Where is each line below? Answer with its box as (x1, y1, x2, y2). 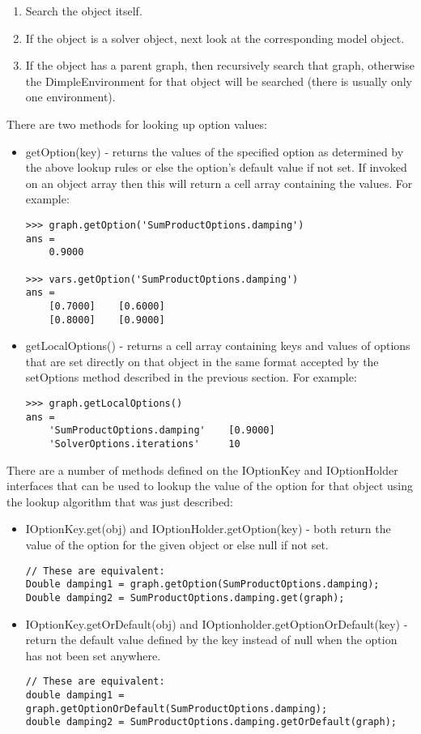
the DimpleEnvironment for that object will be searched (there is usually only (25, 72, 412, 89)
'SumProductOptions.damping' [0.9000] (49, 425, 275, 437)
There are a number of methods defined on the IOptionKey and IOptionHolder (6, 461, 398, 478)
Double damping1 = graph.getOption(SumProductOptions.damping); (25, 578, 380, 591)
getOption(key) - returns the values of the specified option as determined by (25, 143, 404, 160)
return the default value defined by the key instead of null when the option (25, 631, 398, 648)
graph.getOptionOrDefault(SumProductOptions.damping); (25, 702, 328, 715)
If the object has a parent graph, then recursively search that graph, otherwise (25, 57, 415, 74)
